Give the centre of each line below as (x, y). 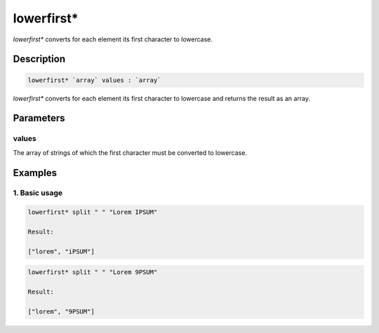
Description (39, 59)
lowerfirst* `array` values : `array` (94, 80)
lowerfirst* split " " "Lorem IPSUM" (93, 212)
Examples (35, 173)
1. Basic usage (38, 193)
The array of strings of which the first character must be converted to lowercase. (130, 152)
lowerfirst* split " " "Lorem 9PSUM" (93, 272)
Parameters (39, 118)
